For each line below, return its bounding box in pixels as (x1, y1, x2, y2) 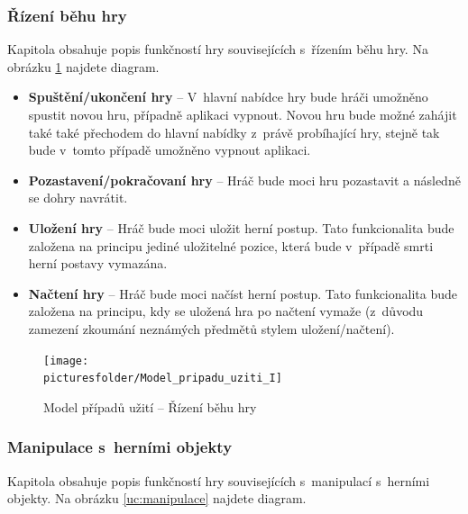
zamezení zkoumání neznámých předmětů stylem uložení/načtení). (28, 319, 395, 338)
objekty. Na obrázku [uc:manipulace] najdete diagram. (7, 489, 307, 508)
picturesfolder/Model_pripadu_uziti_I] (43, 372, 282, 385)
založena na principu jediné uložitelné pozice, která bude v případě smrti (28, 236, 434, 255)
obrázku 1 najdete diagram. (7, 57, 160, 76)
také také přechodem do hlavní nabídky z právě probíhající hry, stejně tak (28, 122, 440, 141)
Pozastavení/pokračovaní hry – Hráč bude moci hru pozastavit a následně (28, 170, 461, 189)
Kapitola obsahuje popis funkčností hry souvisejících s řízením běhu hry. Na (7, 40, 428, 59)
